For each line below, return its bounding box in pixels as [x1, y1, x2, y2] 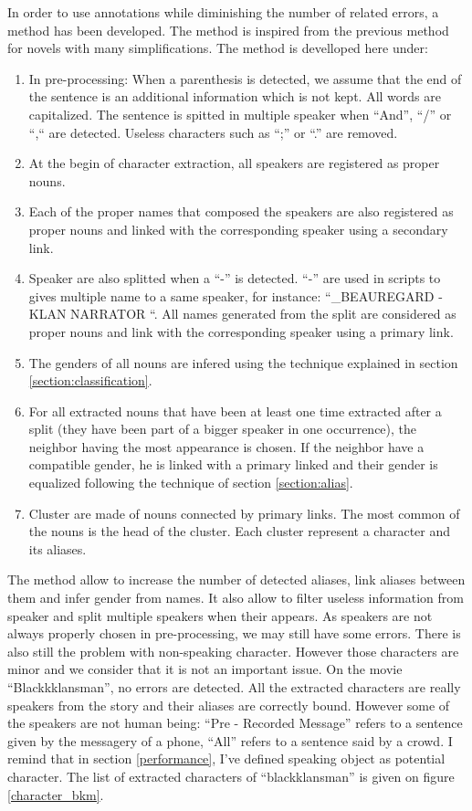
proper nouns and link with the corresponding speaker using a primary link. [28, 321, 454, 341]
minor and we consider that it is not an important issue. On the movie [7, 659, 403, 679]
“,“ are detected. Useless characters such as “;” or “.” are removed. [28, 122, 398, 142]
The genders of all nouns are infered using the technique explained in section [28, 353, 458, 372]
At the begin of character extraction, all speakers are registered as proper [28, 153, 440, 173]
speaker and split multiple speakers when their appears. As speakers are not [7, 606, 433, 625]
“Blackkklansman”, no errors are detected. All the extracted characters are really [7, 678, 461, 696]
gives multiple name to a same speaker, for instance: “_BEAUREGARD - [28, 286, 443, 305]
